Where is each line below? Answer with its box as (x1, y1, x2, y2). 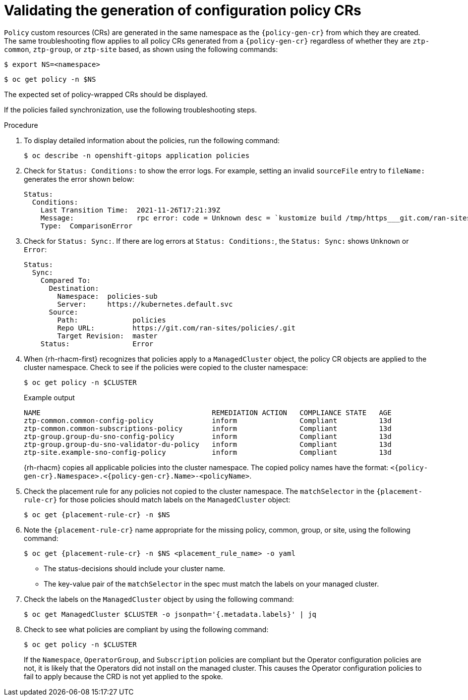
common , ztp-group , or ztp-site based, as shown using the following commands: (4, 45, 278, 54)
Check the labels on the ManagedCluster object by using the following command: (24, 594, 294, 603)
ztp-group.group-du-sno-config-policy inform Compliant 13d (24, 432, 392, 440)
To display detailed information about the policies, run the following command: (24, 136, 280, 145)
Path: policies (57, 316, 166, 324)
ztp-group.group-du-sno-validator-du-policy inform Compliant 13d (24, 440, 392, 448)
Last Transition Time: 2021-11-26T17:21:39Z (40, 206, 221, 214)
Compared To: (40, 276, 91, 284)
